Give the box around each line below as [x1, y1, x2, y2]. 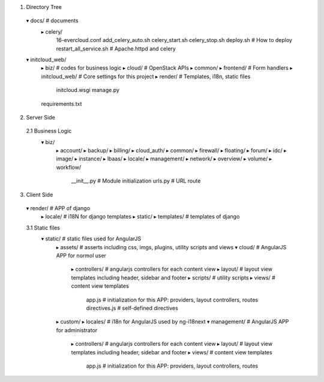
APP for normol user [56, 252, 107, 259]
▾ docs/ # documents [26, 17, 79, 24]
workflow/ [56, 163, 81, 171]
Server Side [26, 114, 55, 121]
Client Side [26, 191, 53, 198]
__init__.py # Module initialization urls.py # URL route [71, 177, 201, 184]
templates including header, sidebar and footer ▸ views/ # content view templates [71, 348, 272, 356]
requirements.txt [41, 100, 82, 108]
